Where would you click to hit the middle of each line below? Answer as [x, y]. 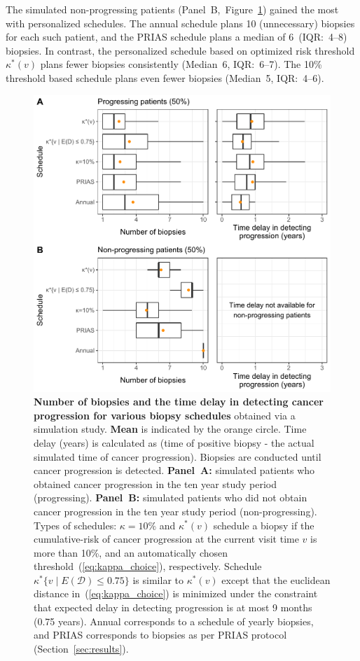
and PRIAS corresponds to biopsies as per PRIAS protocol [160, 635]
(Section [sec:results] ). [81, 648]
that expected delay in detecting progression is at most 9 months [173, 607]
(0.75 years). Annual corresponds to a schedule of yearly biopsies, [174, 621]
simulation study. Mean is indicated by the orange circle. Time [170, 429]
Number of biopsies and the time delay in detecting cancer [179, 402]
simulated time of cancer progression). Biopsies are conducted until [178, 456]
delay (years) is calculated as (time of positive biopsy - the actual [174, 442]
